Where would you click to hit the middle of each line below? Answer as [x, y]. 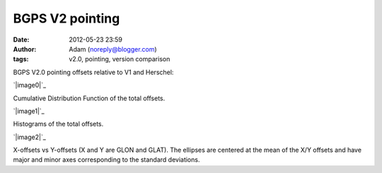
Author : [25, 49]
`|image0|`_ [29, 85]
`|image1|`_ [29, 111]
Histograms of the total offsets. [58, 124]
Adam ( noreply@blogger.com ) [113, 49]
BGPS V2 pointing [66, 18]
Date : [21, 40]
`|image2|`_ [29, 137]
